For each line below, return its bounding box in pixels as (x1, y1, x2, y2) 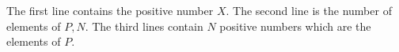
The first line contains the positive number (6, 2, 214, 18)
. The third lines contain (85, 17, 203, 34)
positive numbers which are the (219, 17, 371, 34)
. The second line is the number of (226, 2, 392, 18)
